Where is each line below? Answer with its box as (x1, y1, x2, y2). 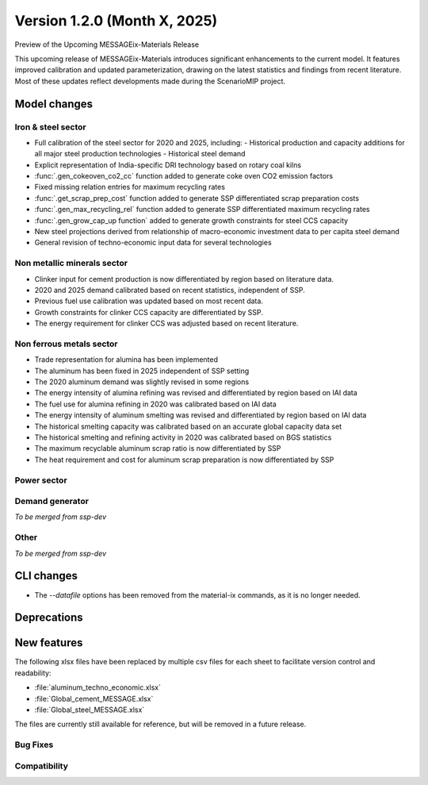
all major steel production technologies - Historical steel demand (34, 149, 246, 159)
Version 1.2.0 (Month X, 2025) (14, 12, 218, 29)
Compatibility (14, 760, 69, 772)
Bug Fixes (14, 739, 54, 750)
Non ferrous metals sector (14, 338, 118, 349)
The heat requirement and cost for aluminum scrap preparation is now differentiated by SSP (34, 455, 334, 464)
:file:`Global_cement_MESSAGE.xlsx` (34, 694, 154, 703)
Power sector (14, 475, 67, 486)
